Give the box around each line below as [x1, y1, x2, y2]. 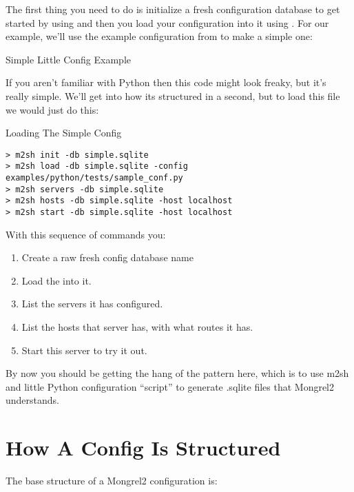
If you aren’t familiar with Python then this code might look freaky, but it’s [6, 75, 326, 90]
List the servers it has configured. [21, 296, 163, 311]
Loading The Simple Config [6, 125, 122, 140]
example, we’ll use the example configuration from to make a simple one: [6, 29, 313, 43]
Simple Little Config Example [6, 52, 132, 66]
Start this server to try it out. [21, 342, 147, 357]
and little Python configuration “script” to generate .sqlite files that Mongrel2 [6, 379, 335, 393]
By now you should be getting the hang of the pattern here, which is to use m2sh [6, 366, 349, 380]
